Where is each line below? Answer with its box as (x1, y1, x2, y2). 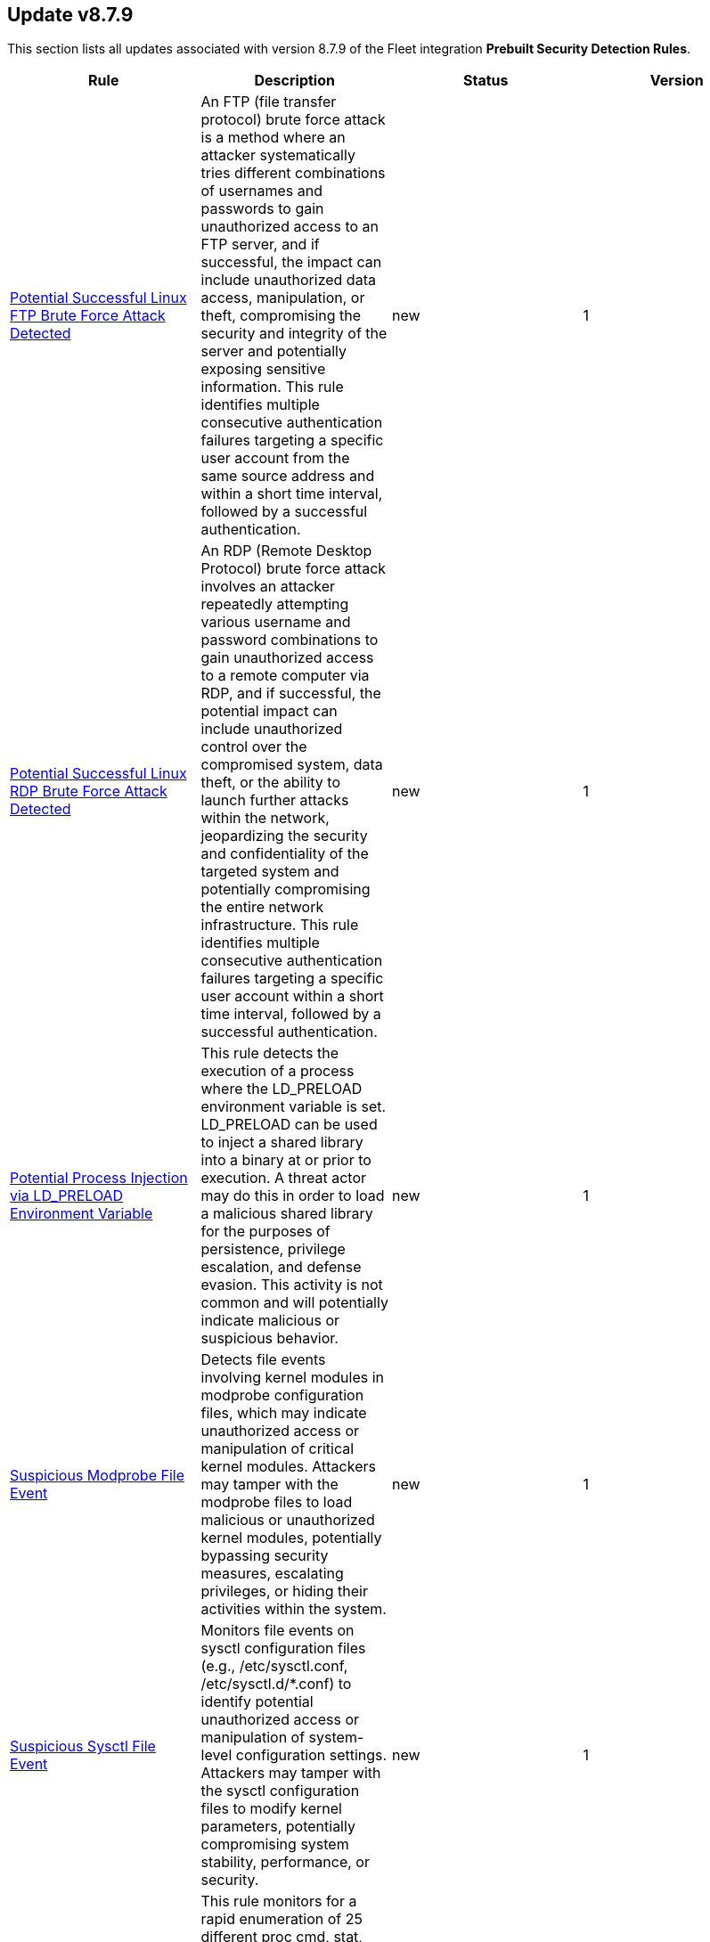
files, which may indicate (200, 1404, 367, 1423)
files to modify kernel (200, 1799, 342, 1818)
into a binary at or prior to (200, 1151, 371, 1170)
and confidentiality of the (200, 845, 369, 863)
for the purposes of (200, 1222, 331, 1241)
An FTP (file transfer (200, 93, 337, 111)
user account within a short (200, 987, 384, 1006)
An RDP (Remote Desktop (200, 542, 372, 560)
